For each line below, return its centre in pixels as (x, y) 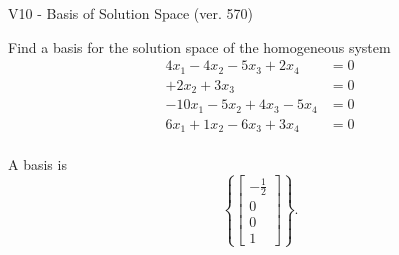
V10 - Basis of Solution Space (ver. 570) (130, 13)
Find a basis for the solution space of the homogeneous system (199, 46)
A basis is (37, 164)
